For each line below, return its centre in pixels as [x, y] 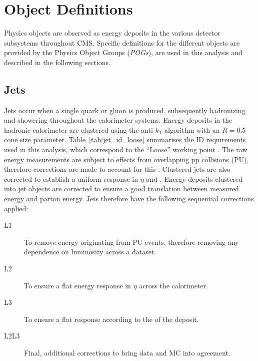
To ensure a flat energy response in [77, 285]
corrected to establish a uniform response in [71, 178]
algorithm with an [192, 129]
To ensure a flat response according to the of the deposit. [111, 319]
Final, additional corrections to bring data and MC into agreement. [127, 352]
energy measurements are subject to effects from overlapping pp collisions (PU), [126, 159]
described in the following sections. [57, 62]
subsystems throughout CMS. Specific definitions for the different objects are [122, 42]
